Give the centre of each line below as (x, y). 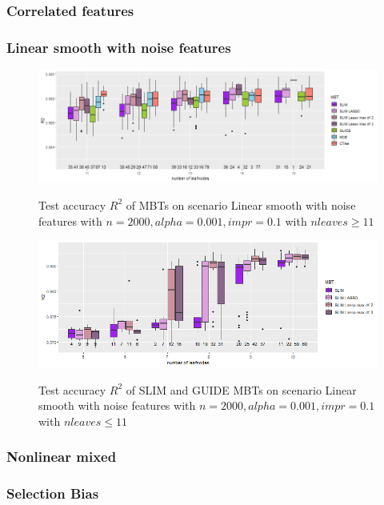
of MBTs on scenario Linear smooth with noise (241, 204)
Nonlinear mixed (62, 457)
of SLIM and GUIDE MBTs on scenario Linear (241, 389)
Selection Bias (53, 493)
